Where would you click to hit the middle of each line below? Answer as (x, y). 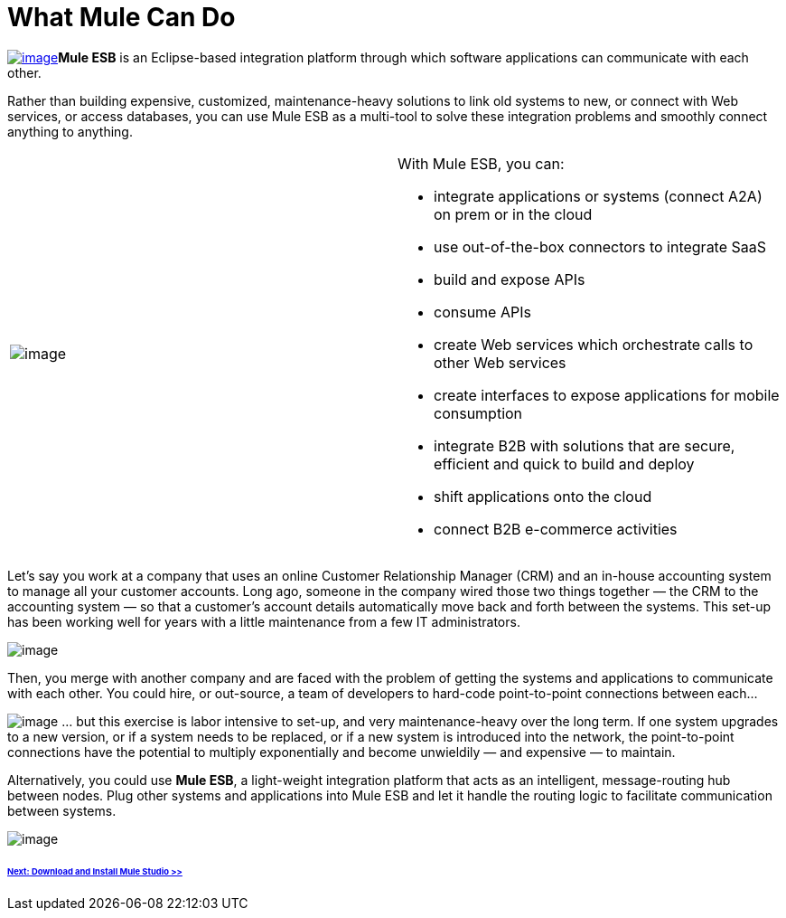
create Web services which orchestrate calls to (594, 344)
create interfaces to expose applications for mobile (607, 395)
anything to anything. (70, 131)
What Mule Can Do (122, 17)
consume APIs (482, 312)
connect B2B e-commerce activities (556, 529)
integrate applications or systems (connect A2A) (598, 196)
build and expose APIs (510, 279)
